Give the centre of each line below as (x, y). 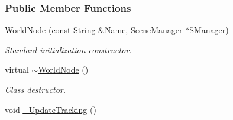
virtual (17, 69)
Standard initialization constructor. (68, 49)
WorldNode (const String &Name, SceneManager (94, 30)
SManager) (209, 30)
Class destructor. (35, 89)
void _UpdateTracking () (51, 109)
